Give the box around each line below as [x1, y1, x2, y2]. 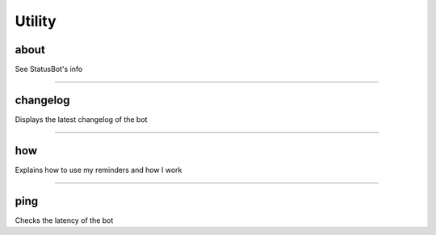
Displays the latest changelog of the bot [15, 114, 148, 124]
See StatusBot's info [15, 65, 83, 74]
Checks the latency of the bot [15, 215, 114, 225]
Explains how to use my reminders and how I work [15, 165, 182, 174]
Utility [15, 12, 57, 30]
